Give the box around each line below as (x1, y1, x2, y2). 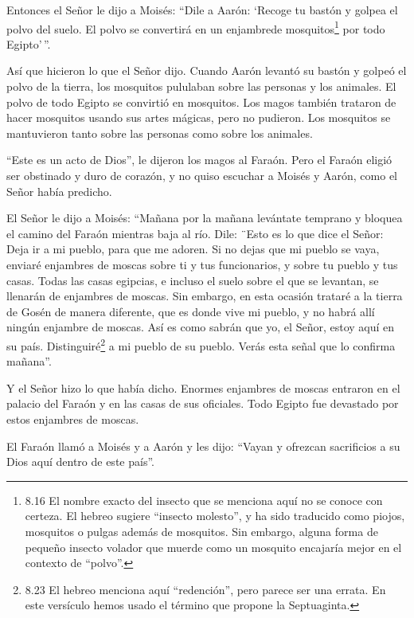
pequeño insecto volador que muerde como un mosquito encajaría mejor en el (25, 538, 402, 555)
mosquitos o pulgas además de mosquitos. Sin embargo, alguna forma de (25, 522, 378, 539)
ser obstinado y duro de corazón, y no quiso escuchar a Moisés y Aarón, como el (6, 167, 398, 183)
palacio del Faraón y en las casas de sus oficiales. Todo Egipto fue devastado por (6, 395, 399, 412)
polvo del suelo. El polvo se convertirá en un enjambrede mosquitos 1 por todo (6, 18, 385, 37)
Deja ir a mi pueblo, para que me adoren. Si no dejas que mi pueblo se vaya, (6, 241, 380, 257)
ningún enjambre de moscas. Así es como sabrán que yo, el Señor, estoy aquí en (6, 319, 395, 335)
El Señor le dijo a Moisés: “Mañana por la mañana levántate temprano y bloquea (6, 209, 403, 226)
